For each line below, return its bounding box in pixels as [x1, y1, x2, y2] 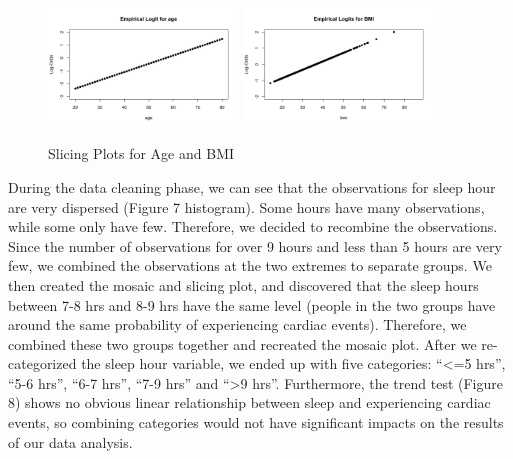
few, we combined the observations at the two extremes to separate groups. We [8, 255, 492, 276]
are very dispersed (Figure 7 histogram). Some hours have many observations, [8, 196, 485, 217]
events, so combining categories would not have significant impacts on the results [8, 412, 504, 433]
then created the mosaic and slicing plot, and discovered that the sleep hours [8, 274, 479, 295]
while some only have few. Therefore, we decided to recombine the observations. [8, 216, 498, 237]
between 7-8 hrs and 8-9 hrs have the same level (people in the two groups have [8, 294, 496, 315]
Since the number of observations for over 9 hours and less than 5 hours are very [8, 235, 502, 256]
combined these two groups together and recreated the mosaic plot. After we [8, 333, 477, 354]
